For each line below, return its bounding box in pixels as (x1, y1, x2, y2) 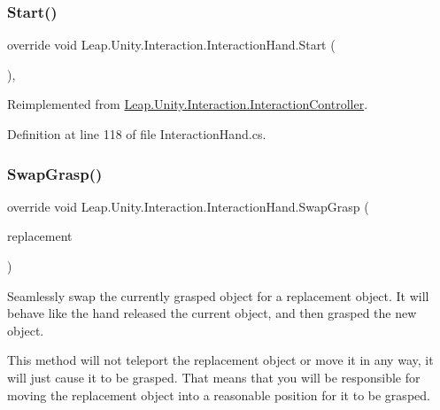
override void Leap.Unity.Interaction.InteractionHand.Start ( (7, 35, 336, 54)
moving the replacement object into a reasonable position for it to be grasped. (7, 385, 430, 404)
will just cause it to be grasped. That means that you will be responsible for (7, 367, 421, 386)
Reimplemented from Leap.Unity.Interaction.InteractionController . (7, 95, 368, 113)
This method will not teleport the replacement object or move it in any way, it (7, 351, 434, 369)
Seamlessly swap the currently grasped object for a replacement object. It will (7, 286, 429, 305)
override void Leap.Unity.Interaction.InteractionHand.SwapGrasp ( (7, 197, 369, 215)
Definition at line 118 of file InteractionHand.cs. (7, 125, 266, 143)
